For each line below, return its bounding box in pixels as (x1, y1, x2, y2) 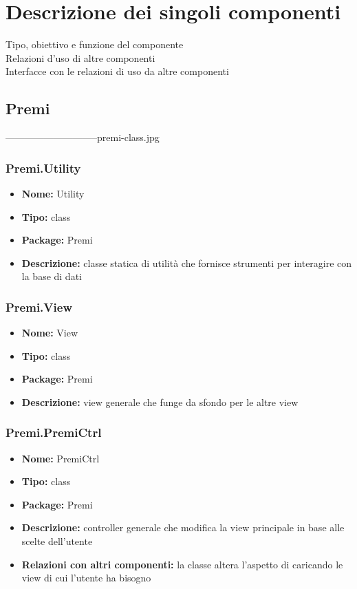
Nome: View (21, 325, 78, 340)
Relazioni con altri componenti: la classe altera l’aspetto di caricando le (21, 557, 343, 571)
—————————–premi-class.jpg (6, 130, 160, 144)
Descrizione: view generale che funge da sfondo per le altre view (21, 394, 299, 409)
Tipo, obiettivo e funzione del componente (6, 37, 184, 52)
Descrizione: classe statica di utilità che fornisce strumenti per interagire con (21, 255, 352, 270)
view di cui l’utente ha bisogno (21, 570, 151, 585)
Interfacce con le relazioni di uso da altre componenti (6, 64, 229, 78)
